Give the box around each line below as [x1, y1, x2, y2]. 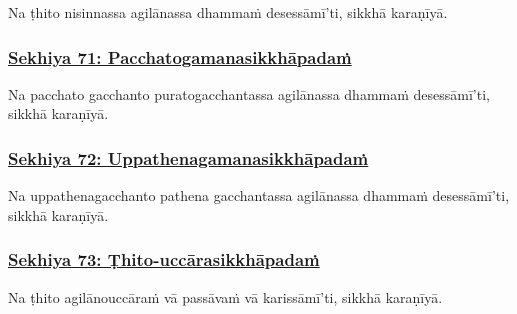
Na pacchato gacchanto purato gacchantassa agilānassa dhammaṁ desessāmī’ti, [8, 83, 490, 104]
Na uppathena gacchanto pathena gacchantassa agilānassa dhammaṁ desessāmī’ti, [8, 185, 510, 206]
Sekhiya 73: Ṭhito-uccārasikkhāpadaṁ [8, 247, 320, 272]
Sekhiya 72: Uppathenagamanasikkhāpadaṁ [8, 145, 369, 170]
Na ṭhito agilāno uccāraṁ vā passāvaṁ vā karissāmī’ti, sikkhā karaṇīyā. [8, 286, 443, 307]
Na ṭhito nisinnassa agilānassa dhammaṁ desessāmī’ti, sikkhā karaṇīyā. [8, 2, 448, 22]
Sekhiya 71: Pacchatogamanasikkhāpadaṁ [8, 44, 352, 69]
